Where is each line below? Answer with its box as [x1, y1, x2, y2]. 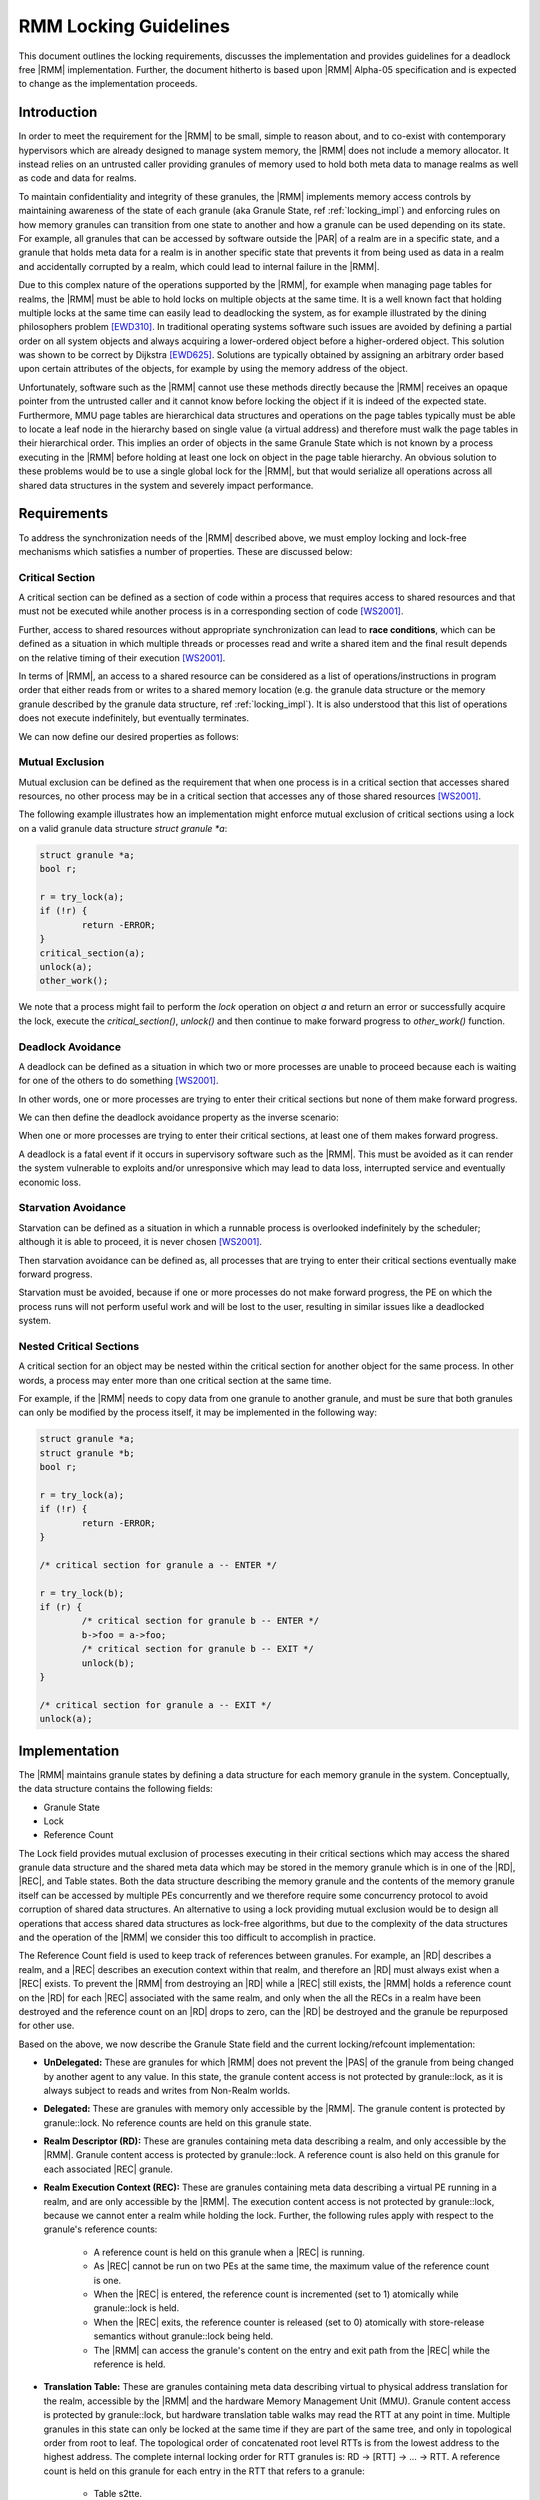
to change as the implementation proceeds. [18, 78, 198, 90]
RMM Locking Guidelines [18, 15, 230, 37]
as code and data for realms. [18, 172, 137, 184]
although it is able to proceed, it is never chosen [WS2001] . [18, 1236, 263, 1248]
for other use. [18, 2020, 75, 2032]
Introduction [18, 104, 98, 121]
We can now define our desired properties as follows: [18, 730, 239, 742]
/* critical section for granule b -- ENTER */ [81, 1615, 320, 1627]
